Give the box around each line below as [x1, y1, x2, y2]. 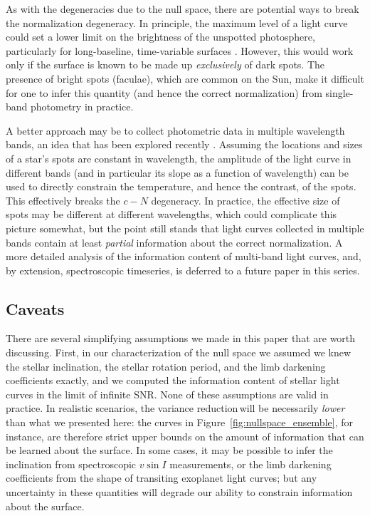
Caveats [6, 297, 65, 319]
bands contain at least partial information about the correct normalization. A [6, 234, 343, 249]
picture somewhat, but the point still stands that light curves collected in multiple [6, 220, 364, 235]
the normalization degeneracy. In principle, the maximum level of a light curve [6, 15, 348, 30]
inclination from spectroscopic [6, 456, 137, 471]
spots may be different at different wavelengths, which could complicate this [6, 207, 337, 222]
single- [325, 85, 354, 100]
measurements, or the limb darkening [169, 456, 332, 471]
